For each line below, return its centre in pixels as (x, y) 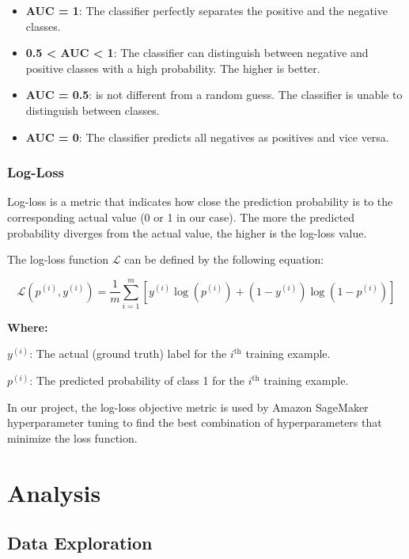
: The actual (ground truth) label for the (128, 354)
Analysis (54, 492)
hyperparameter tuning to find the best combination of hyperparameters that (195, 422)
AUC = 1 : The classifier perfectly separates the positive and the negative (206, 10)
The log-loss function (58, 259)
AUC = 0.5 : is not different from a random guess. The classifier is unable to (214, 95)
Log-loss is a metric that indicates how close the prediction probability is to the (200, 202)
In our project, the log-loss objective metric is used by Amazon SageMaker (188, 407)
